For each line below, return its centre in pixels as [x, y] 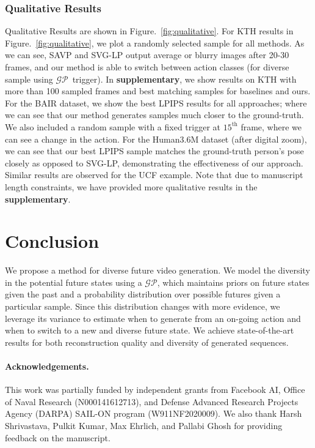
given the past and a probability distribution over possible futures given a [143, 294]
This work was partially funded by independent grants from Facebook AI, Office [155, 390]
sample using [29, 79]
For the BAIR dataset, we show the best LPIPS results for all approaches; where [156, 103]
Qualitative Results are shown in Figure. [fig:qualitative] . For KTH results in [149, 31]
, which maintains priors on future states [233, 282]
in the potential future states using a [74, 282]
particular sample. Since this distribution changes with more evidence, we [143, 306]
